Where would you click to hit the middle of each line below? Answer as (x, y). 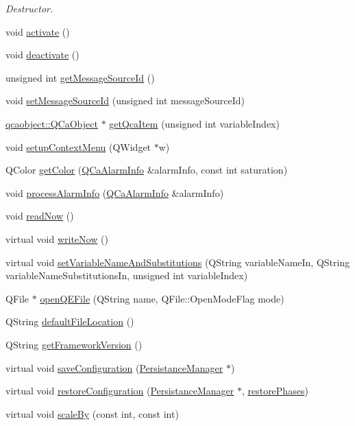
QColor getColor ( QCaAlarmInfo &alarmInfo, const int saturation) (147, 170)
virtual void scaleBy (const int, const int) (92, 413)
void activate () (38, 31)
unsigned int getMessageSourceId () (80, 77)
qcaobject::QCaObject (52, 123)
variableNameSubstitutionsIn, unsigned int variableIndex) (127, 275)
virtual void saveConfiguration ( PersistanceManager (114, 367)
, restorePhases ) (275, 391)
